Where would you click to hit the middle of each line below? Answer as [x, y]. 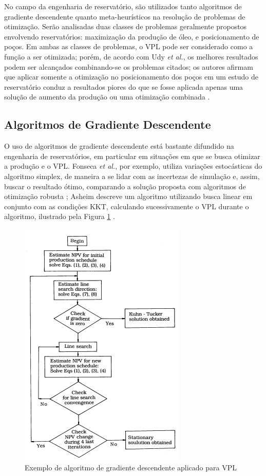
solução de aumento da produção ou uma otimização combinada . [107, 97]
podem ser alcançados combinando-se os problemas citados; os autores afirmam [129, 66]
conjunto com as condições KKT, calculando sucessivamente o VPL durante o [127, 206]
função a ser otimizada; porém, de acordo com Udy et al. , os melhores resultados [131, 56]
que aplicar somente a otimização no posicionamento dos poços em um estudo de [131, 77]
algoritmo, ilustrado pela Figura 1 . [60, 216]
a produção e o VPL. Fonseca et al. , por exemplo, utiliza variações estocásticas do [133, 166]
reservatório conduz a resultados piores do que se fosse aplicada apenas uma [124, 86]
